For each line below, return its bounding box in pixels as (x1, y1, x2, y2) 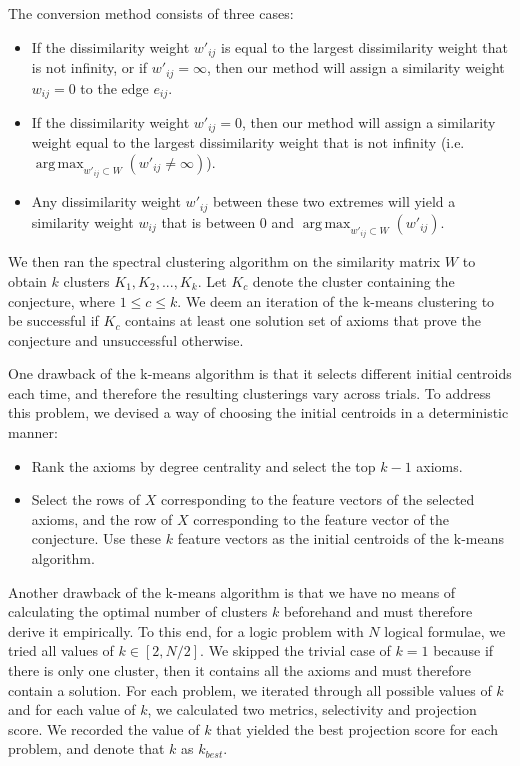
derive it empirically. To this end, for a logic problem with (8, 620, 364, 641)
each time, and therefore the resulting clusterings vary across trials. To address (8, 382, 491, 403)
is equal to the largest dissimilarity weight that (221, 36, 509, 57)
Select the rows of (31, 489, 141, 510)
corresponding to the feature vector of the (193, 508, 449, 529)
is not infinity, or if (31, 57, 148, 78)
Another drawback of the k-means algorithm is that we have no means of (8, 581, 456, 602)
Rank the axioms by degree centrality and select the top (31, 455, 376, 476)
